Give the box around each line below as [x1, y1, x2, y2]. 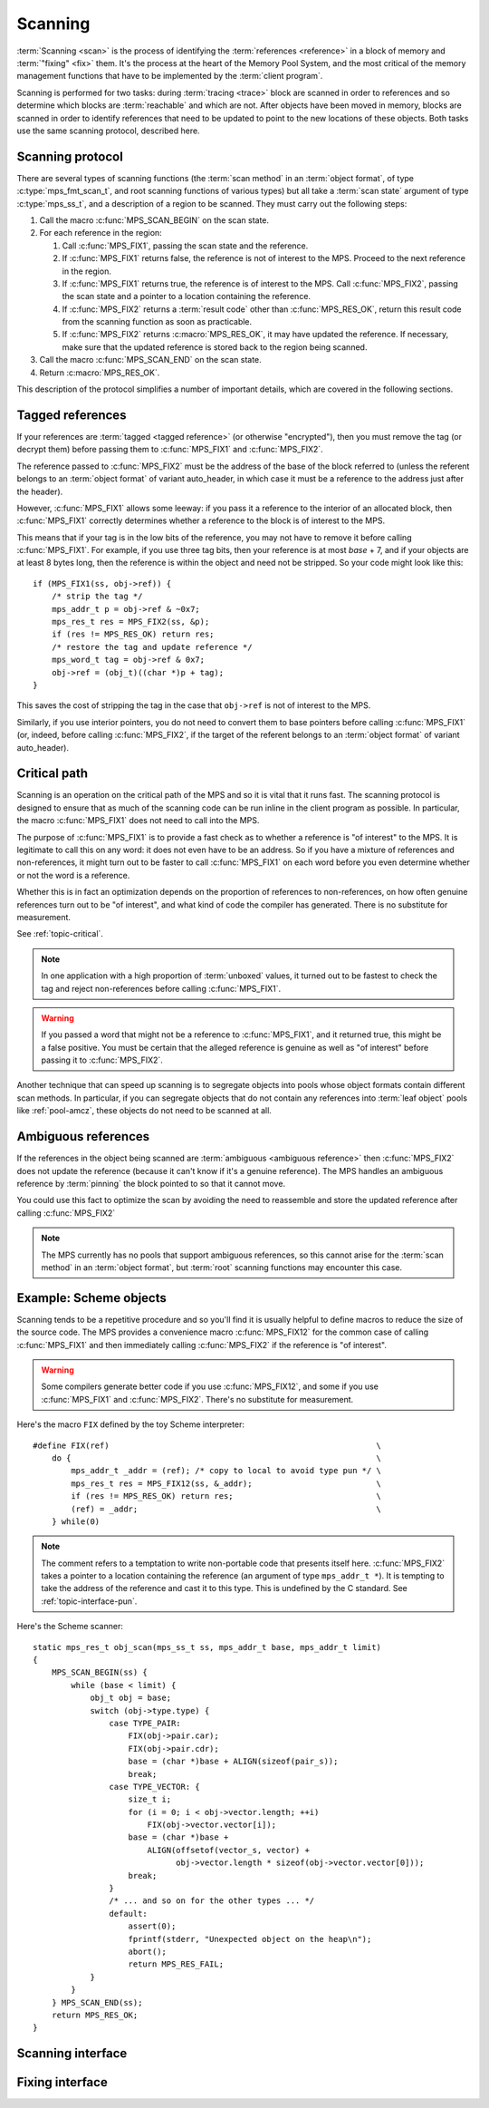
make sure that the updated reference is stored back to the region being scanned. [62, 341, 368, 353]
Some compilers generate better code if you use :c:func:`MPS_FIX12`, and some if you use [41, 1381, 379, 1392]
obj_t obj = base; [90, 1693, 172, 1704]
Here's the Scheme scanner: [16, 1621, 124, 1632]
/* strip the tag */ [51, 591, 143, 602]
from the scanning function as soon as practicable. [62, 316, 253, 327]
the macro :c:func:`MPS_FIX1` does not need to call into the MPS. [16, 815, 260, 826]
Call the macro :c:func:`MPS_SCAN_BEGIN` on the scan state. [39, 214, 270, 226]
